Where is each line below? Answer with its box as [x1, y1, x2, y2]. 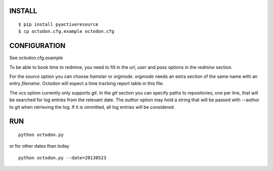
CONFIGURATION [9, 41, 66, 50]
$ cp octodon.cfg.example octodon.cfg [18, 28, 115, 34]
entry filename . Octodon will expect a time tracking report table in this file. [9, 80, 164, 87]
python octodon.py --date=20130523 [18, 155, 107, 160]
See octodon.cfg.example [9, 55, 63, 61]
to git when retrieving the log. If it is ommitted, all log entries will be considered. [9, 104, 175, 110]
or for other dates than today [9, 143, 69, 149]
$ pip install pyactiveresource [18, 22, 99, 27]
